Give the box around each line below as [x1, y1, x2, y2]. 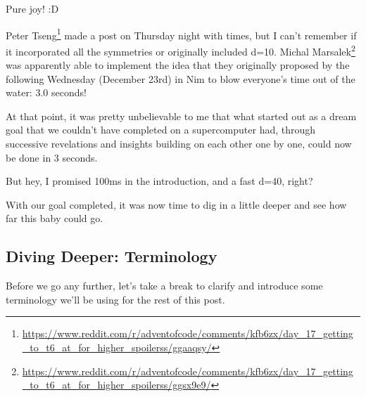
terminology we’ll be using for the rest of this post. [6, 292, 225, 306]
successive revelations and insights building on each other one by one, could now [6, 136, 352, 151]
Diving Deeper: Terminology [6, 245, 217, 267]
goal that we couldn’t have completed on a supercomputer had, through [6, 122, 316, 137]
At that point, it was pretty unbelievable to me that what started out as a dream [6, 108, 357, 123]
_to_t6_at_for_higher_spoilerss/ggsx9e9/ [22, 377, 211, 392]
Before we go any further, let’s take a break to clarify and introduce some [6, 278, 323, 293]
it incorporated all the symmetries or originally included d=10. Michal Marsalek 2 [6, 41, 355, 58]
